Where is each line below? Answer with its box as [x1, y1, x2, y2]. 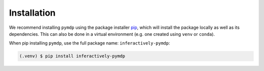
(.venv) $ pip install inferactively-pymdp [19, 53, 126, 59]
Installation [9, 7, 56, 18]
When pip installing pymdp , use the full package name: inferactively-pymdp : [9, 40, 171, 46]
